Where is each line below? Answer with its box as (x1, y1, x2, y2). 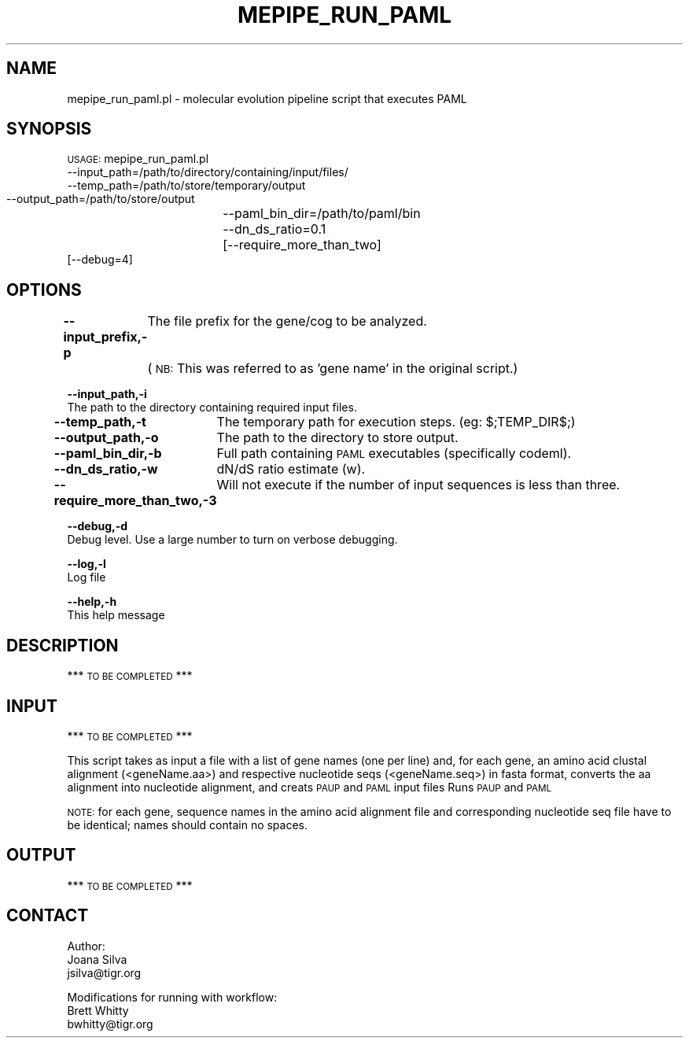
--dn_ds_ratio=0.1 (223, 221, 326, 238)
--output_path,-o (53, 430, 159, 446)
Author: (67, 939, 105, 953)
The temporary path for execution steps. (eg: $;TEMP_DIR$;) (216, 414, 576, 430)
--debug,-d (67, 519, 128, 533)
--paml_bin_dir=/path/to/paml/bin (223, 205, 421, 222)
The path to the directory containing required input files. (67, 400, 357, 415)
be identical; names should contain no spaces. (67, 817, 308, 832)
